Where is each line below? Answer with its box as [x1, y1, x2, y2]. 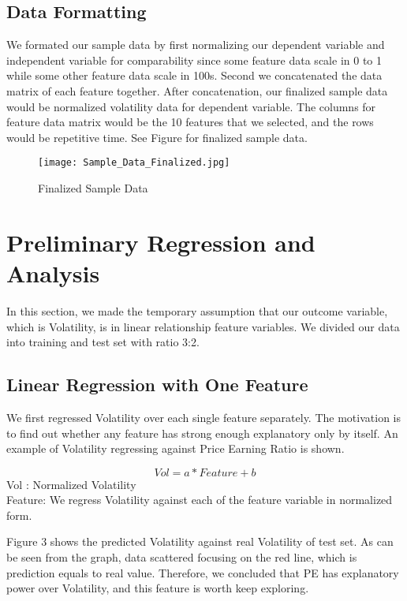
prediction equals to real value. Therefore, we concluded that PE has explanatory [6, 564, 399, 580]
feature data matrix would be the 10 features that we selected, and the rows [6, 114, 374, 130]
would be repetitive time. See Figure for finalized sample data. [6, 129, 308, 145]
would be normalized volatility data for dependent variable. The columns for [6, 98, 376, 114]
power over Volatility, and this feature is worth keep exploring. [6, 580, 309, 596]
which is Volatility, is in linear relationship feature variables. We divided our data [6, 318, 400, 334]
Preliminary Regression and [6, 226, 316, 258]
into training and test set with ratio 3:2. [6, 334, 200, 350]
